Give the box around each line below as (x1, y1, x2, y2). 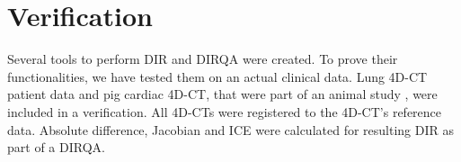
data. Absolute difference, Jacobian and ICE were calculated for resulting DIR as (7, 120, 454, 139)
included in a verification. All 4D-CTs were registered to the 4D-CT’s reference (7, 102, 442, 121)
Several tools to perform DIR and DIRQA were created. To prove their (7, 49, 398, 68)
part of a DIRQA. (7, 138, 105, 157)
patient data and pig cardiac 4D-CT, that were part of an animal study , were (7, 85, 438, 103)
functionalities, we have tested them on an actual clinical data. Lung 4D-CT (7, 67, 428, 85)
